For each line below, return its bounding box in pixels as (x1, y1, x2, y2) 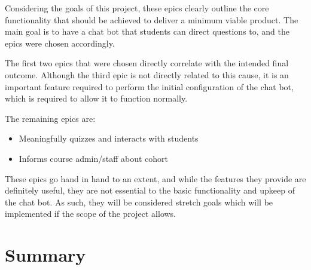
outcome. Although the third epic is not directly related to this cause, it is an (5, 68, 289, 81)
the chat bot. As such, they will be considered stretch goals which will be (5, 195, 273, 208)
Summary (5, 243, 86, 267)
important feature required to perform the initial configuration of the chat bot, (5, 80, 294, 93)
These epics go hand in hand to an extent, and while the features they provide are (5, 172, 306, 185)
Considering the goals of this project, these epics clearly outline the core (5, 2, 269, 14)
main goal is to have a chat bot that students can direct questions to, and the (5, 25, 290, 38)
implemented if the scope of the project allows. (5, 207, 176, 220)
